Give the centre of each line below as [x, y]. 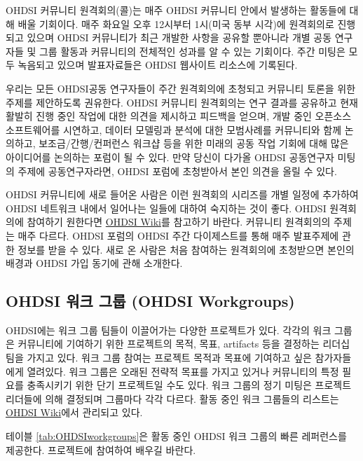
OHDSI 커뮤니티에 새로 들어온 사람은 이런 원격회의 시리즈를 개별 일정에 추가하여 [182, 194]
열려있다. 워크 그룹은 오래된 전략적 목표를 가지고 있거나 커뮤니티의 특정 [183, 371]
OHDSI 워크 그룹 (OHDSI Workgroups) [150, 301]
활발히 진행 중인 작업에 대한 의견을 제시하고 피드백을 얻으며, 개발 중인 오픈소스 [179, 116]
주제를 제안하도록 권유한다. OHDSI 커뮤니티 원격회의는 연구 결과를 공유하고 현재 [182, 102]
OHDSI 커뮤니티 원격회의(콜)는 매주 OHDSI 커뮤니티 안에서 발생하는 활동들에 [176, 10]
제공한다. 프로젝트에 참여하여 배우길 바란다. [101, 449]
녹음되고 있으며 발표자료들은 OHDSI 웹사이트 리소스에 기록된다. [158, 65]
